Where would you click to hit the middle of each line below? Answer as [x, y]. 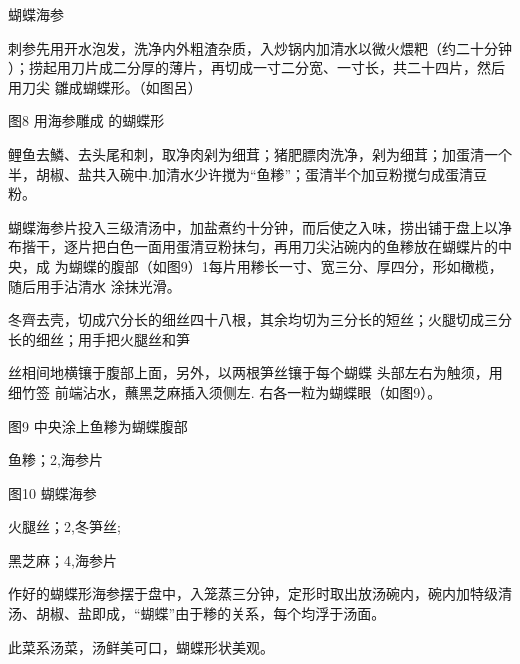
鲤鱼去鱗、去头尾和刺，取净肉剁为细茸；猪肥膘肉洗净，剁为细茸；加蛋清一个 [260, 153]
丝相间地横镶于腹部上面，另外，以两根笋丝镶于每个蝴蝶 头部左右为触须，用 [255, 372]
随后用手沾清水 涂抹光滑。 [94, 285]
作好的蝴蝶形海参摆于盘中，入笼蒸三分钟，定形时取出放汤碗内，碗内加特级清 [260, 593]
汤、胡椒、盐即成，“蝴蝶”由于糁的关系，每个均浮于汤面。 [197, 613]
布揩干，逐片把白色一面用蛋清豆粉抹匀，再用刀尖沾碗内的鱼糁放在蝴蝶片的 [253, 246]
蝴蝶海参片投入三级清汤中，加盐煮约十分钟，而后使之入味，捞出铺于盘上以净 [260, 226]
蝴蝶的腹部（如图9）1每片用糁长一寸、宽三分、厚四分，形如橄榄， [285, 265]
